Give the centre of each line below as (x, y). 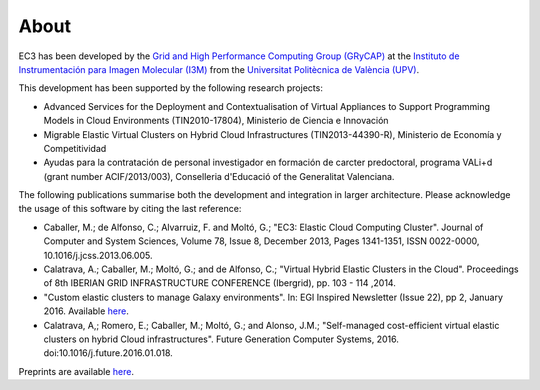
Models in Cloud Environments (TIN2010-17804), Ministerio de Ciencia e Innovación (216, 121)
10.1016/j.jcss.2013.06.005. (98, 255)
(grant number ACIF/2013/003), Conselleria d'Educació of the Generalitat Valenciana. (219, 176)
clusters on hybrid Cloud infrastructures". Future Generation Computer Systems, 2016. (221, 339)
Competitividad (75, 148)
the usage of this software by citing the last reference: (130, 209)
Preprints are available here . (76, 371)
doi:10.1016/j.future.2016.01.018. (108, 353)
